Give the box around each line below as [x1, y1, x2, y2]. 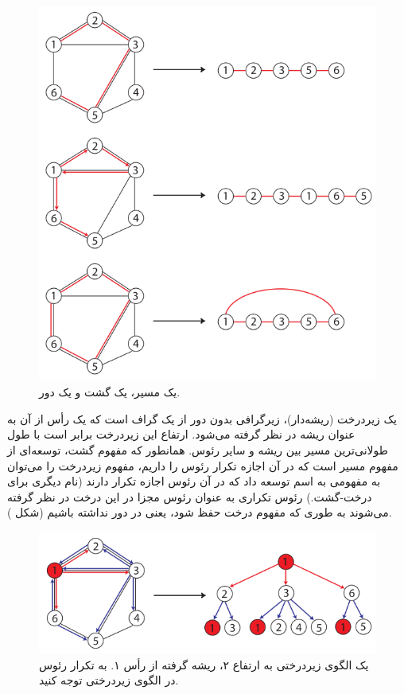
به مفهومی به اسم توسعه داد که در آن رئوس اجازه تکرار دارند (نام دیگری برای [7, 473, 381, 489]
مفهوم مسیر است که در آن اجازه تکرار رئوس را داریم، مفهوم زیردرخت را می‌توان [7, 457, 398, 474]
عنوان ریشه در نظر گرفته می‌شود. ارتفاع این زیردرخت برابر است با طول [7, 426, 355, 443]
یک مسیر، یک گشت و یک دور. [39, 384, 181, 400]
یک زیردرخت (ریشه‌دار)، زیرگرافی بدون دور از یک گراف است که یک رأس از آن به [7, 410, 397, 427]
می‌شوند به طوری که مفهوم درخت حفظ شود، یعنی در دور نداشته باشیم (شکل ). [7, 504, 392, 520]
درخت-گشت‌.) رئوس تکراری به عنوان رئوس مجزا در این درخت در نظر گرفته [7, 488, 372, 505]
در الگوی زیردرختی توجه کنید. [39, 672, 179, 688]
